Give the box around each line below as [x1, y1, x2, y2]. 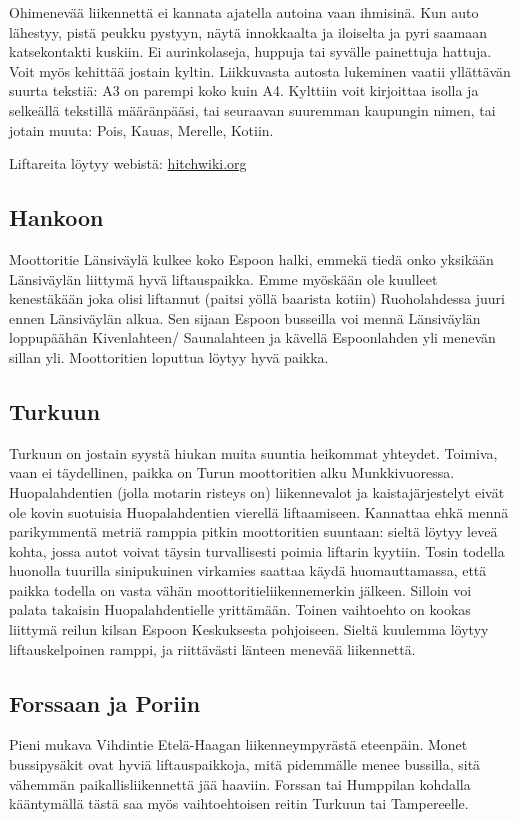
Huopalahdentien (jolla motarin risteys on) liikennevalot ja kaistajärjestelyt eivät [9, 481, 505, 502]
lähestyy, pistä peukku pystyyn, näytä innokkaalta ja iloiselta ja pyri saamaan [9, 21, 488, 42]
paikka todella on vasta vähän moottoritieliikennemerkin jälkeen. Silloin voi [9, 579, 472, 600]
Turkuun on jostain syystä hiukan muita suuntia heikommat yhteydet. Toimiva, [9, 442, 498, 463]
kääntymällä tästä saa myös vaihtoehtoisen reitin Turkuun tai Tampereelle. [9, 793, 469, 814]
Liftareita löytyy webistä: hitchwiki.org [9, 153, 247, 174]
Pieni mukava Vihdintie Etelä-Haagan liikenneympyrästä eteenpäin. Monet [9, 734, 468, 755]
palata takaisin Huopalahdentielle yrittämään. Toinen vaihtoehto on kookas [9, 599, 471, 620]
